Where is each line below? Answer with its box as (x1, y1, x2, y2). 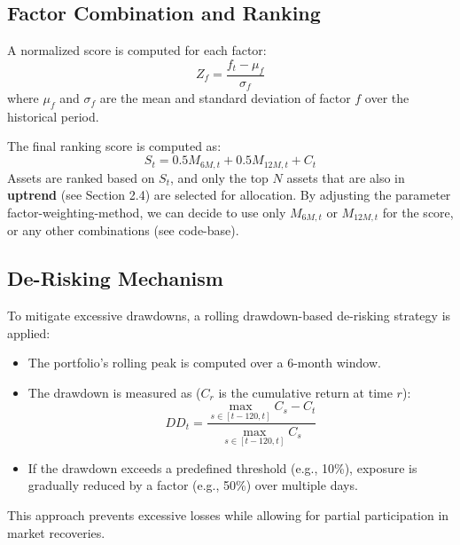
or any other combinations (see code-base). (7, 221, 239, 240)
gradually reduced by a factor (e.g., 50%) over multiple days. (27, 476, 358, 494)
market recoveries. (7, 523, 105, 541)
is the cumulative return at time (218, 383, 393, 401)
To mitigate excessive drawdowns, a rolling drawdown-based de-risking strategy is (7, 305, 451, 324)
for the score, (382, 202, 454, 221)
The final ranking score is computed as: (7, 137, 222, 155)
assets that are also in (286, 168, 405, 186)
